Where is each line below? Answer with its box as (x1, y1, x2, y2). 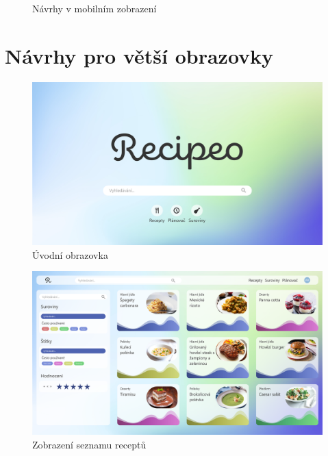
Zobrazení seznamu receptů (32, 437, 147, 451)
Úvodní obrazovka (32, 247, 108, 262)
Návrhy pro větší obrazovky (5, 41, 274, 69)
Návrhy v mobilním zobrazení (32, 1, 157, 15)
